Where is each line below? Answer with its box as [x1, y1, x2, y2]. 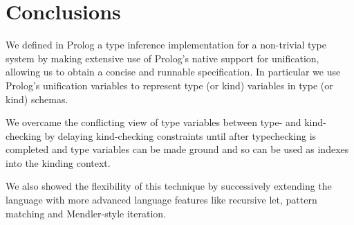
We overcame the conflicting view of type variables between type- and [6, 115, 301, 129]
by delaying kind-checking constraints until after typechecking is [44, 128, 317, 143]
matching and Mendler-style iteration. [6, 206, 166, 220]
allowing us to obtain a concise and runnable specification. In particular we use [6, 64, 341, 79]
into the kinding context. [6, 155, 111, 170]
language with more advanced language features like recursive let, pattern [6, 192, 317, 207]
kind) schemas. [6, 91, 68, 106]
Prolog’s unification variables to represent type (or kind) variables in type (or [6, 78, 333, 92]
